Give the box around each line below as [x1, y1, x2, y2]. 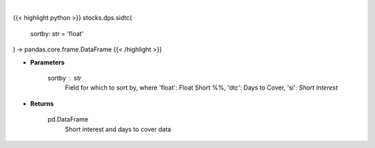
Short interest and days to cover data [65, 125, 172, 133]
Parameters [30, 58, 65, 66]
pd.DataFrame [47, 115, 89, 124]
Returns [30, 99, 54, 108]
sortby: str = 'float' [30, 29, 84, 38]
